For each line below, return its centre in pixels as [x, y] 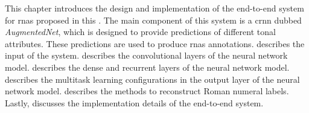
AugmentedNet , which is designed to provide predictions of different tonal [140, 32]
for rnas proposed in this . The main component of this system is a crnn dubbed [153, 20]
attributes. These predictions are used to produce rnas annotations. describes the [155, 43]
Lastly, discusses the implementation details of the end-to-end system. [134, 102]
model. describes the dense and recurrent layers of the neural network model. [147, 67]
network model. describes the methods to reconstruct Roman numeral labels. [147, 91]
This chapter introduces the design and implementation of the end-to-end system [154, 8]
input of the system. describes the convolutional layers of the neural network [146, 55]
